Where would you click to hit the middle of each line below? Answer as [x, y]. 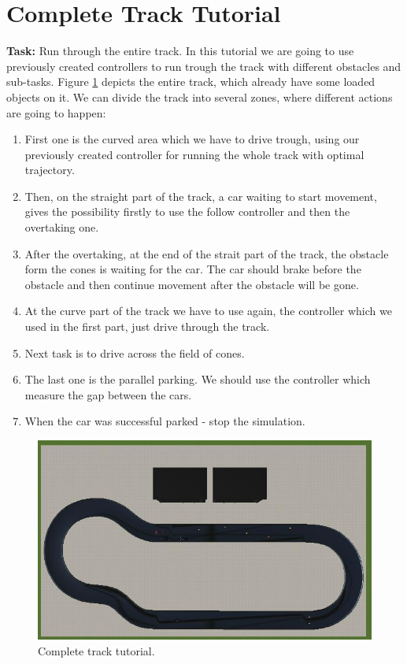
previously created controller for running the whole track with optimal [194, 154]
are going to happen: [56, 112]
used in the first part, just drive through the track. [147, 326]
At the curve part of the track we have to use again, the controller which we [208, 311]
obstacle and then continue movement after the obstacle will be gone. [192, 284]
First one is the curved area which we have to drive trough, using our [192, 139]
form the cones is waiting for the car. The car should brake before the [193, 269]
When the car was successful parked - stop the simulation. [165, 421]
